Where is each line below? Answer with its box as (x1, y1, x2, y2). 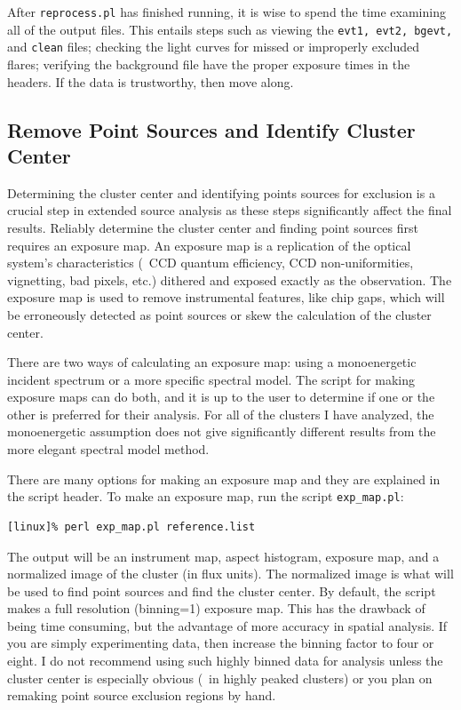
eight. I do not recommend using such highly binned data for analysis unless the (7, 651, 443, 670)
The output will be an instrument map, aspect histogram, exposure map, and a (7, 546, 440, 565)
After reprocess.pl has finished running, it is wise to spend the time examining (7, 3, 446, 20)
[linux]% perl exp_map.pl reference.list (7, 520, 256, 533)
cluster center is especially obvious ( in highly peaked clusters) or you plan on (7, 668, 433, 687)
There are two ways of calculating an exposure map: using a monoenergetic (7, 353, 417, 371)
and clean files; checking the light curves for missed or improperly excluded (7, 37, 420, 56)
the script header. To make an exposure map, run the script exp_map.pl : (7, 487, 404, 506)
